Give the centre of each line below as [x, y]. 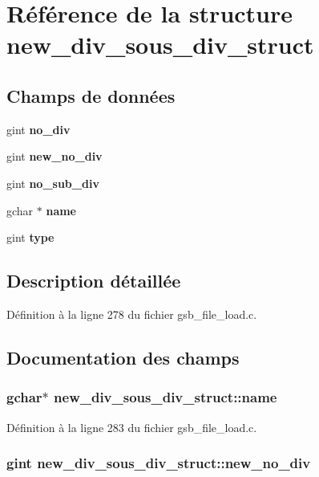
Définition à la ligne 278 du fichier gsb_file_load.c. [132, 314]
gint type [30, 237]
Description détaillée [94, 281]
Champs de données [91, 95]
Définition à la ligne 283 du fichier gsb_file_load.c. [132, 427]
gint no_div [38, 129]
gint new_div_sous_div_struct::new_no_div [159, 463]
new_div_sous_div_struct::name [166, 397]
